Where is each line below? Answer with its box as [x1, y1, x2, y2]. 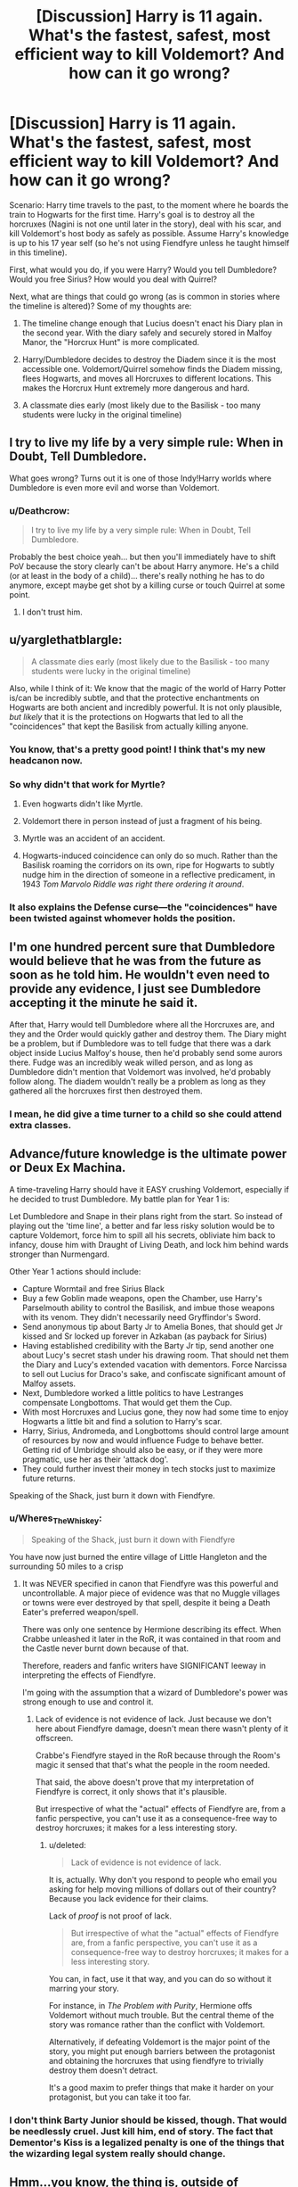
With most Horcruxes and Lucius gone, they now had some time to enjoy [21, 1407, 289, 1417]
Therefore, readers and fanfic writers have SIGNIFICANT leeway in [21, 1661, 267, 1671]
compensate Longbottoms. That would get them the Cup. [21, 1397, 233, 1407]
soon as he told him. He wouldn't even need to [9, 968, 270, 983]
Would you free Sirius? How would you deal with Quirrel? [9, 274, 218, 285]
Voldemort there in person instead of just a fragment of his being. [21, 816, 262, 827]
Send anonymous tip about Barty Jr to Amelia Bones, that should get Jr [21, 1321, 283, 1332]
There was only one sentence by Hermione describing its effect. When [21, 1624, 282, 1635]
